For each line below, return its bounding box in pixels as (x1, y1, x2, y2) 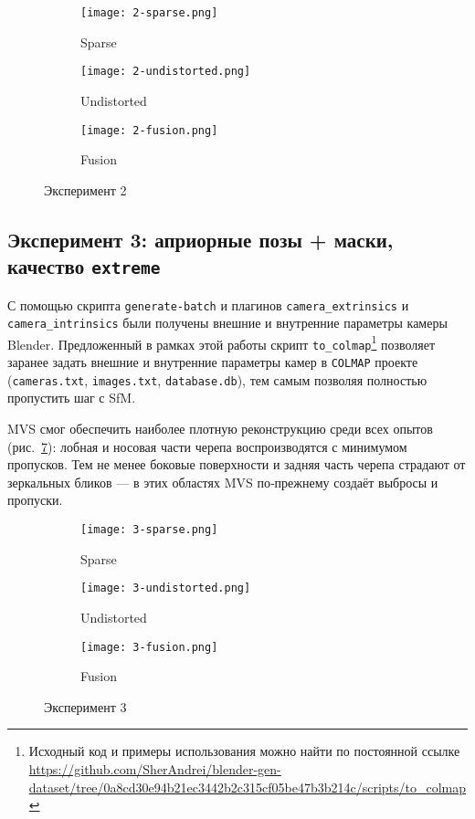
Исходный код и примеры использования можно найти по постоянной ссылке (28, 741, 460, 761)
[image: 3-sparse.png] (80, 523, 218, 537)
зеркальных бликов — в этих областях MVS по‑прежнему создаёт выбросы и (7, 472, 438, 491)
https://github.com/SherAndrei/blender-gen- (28, 759, 281, 778)
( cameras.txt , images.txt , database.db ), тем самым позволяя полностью (7, 370, 427, 389)
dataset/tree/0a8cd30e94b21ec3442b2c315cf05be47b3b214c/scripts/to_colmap (28, 777, 467, 796)
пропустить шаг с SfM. (7, 388, 136, 407)
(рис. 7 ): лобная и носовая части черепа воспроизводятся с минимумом (7, 436, 407, 456)
